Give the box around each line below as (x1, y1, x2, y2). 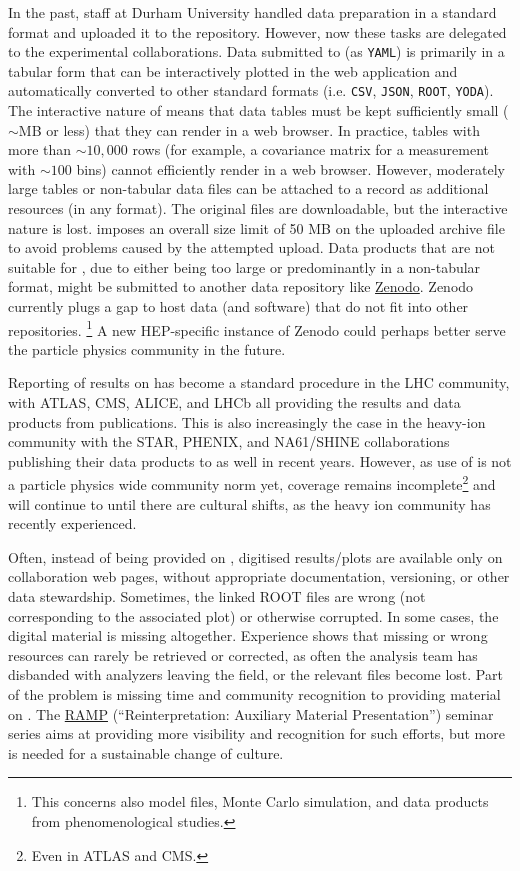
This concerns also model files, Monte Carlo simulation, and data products (31, 791, 489, 812)
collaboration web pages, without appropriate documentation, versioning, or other (8, 566, 510, 587)
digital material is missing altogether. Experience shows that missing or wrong (8, 625, 488, 646)
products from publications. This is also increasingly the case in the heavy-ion (8, 411, 486, 432)
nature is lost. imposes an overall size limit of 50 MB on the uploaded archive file (8, 217, 505, 238)
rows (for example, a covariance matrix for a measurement (132, 139, 490, 160)
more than (8, 139, 72, 160)
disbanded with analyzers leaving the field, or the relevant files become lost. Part (8, 664, 503, 685)
